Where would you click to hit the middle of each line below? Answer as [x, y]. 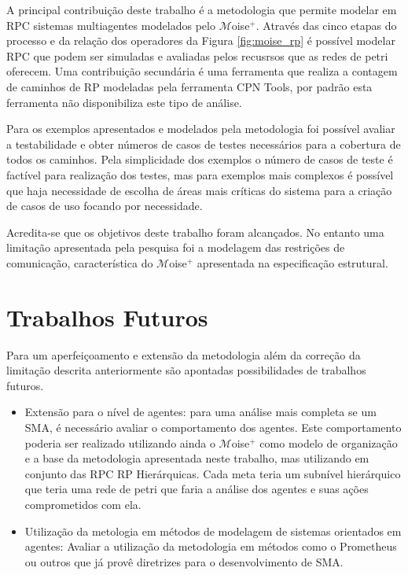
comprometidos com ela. [83, 504]
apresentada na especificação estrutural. [292, 262]
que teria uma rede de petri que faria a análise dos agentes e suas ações [197, 489]
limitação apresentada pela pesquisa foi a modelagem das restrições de [176, 247]
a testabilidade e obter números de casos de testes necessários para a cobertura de [204, 144]
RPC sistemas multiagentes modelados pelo [111, 25]
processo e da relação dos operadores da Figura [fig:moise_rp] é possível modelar [201, 41]
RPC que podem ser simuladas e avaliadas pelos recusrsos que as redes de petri [197, 55]
